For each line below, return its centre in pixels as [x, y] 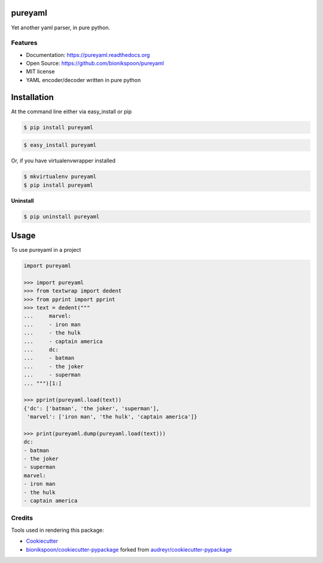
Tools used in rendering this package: [57, 530]
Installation [32, 97]
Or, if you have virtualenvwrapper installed [63, 161]
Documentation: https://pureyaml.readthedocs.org [88, 55]
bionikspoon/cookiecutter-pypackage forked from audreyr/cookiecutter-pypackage [129, 549]
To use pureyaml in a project [46, 250]
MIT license [40, 71]
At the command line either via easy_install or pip [71, 112]
